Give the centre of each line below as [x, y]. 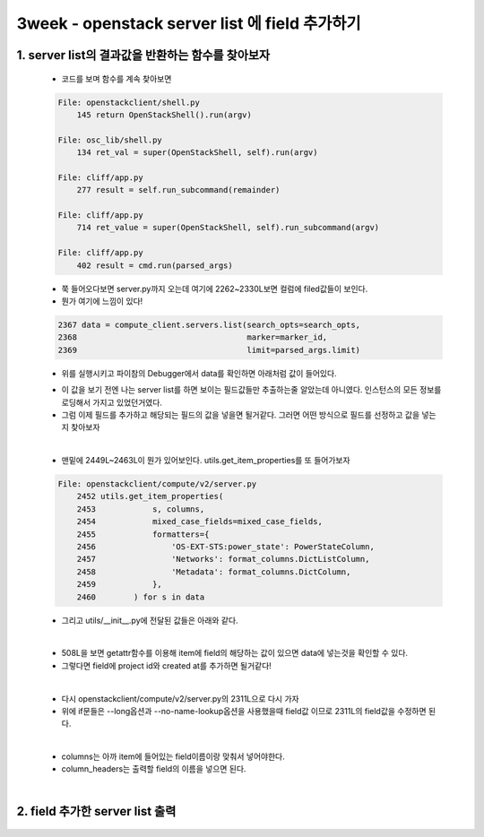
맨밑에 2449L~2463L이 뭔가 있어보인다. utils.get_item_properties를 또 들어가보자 [206, 461]
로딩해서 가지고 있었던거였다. [112, 402]
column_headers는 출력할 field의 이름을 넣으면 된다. [154, 769]
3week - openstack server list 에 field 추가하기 [189, 23]
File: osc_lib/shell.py [110, 140]
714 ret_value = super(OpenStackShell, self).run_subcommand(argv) [228, 228]
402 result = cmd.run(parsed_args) [155, 265]
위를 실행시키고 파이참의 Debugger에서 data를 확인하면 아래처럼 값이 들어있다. [199, 373]
